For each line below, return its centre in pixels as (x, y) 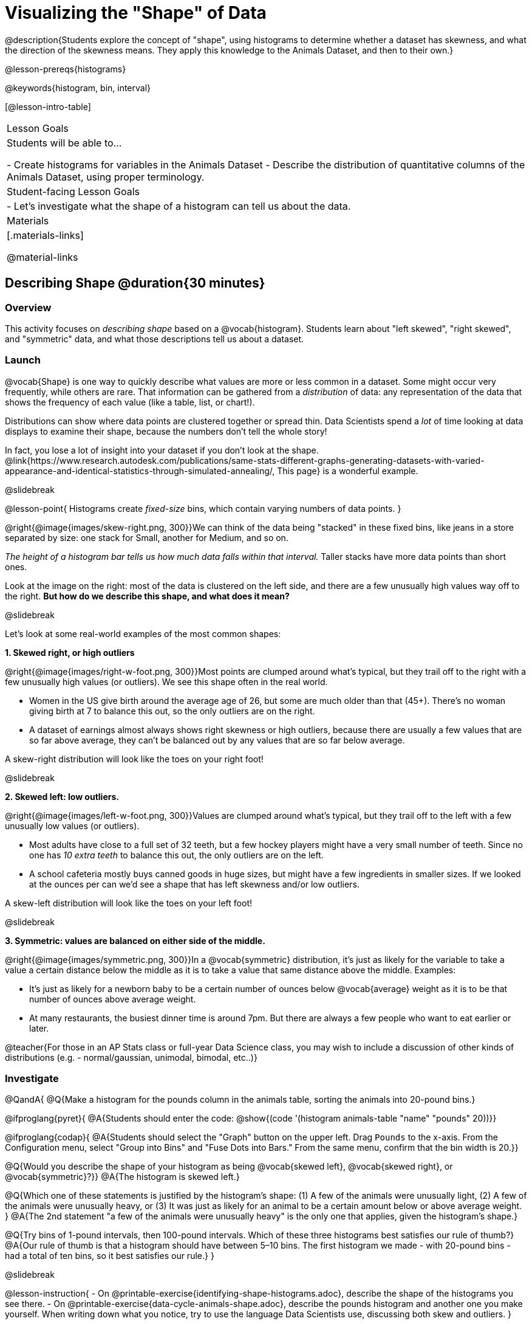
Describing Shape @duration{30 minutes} (135, 283)
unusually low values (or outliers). (72, 826)
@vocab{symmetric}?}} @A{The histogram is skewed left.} (122, 1177)
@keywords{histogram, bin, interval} (78, 88)
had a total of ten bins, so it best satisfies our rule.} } (110, 1256)
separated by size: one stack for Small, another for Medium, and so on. (147, 537)
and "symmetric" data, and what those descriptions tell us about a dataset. (155, 339)
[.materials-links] (45, 235)
